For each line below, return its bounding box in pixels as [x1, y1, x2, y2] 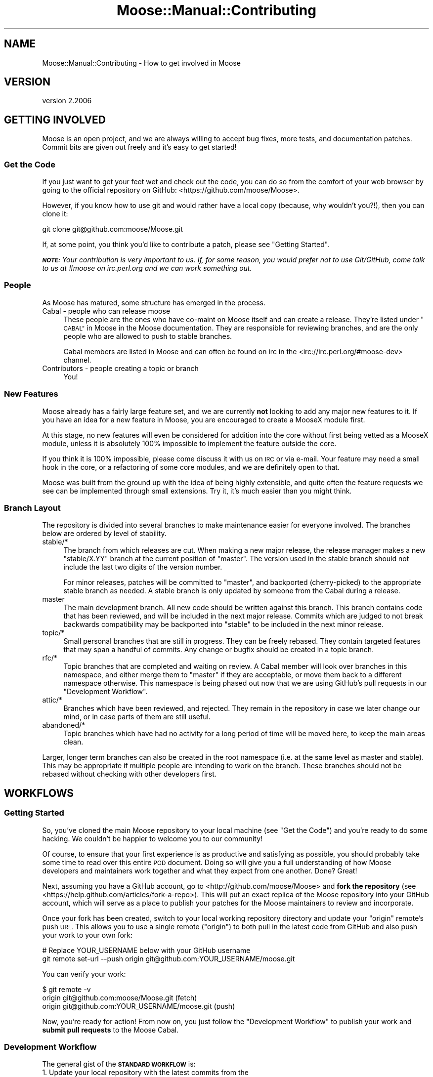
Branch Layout [4, 502, 61, 513]
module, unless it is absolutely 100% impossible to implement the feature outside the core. [42, 439, 337, 448]
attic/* [42, 696, 62, 704]
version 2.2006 [42, 96, 92, 105]
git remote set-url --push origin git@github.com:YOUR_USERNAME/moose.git [42, 954, 295, 963]
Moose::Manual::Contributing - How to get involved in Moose [42, 58, 241, 67]
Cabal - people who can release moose [42, 306, 171, 315]
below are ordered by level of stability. [42, 529, 167, 538]
